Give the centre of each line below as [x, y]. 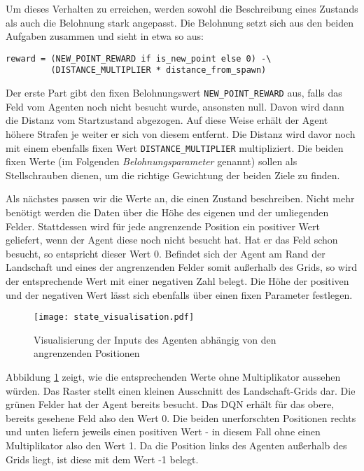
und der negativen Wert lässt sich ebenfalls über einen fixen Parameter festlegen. [179, 294]
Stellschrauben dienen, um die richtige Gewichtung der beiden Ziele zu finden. [173, 175]
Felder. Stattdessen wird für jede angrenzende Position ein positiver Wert [163, 226]
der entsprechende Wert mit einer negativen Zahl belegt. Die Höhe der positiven [177, 280]
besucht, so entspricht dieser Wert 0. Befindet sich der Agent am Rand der [166, 253]
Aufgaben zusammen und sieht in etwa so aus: [105, 36]
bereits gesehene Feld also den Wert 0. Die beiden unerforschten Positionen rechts [181, 417]
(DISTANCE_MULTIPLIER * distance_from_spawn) [159, 70]
